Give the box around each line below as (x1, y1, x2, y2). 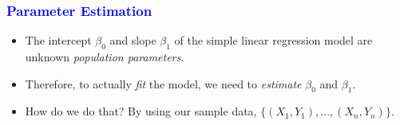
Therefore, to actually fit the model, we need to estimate (25, 75, 302, 92)
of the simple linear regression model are (174, 32, 373, 49)
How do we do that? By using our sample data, (25, 103, 257, 119)
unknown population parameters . (25, 49, 184, 65)
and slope (109, 32, 156, 49)
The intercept (25, 32, 92, 49)
